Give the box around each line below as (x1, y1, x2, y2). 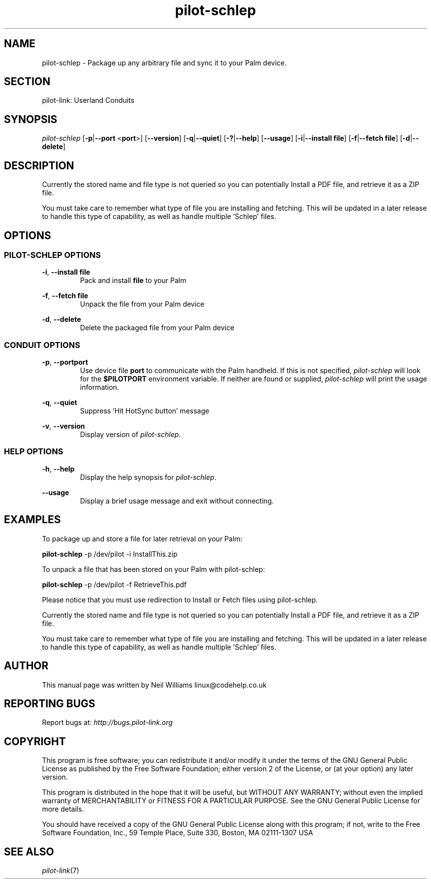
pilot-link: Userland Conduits (42, 96, 135, 105)
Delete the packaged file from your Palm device (80, 323, 235, 332)
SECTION (4, 75, 51, 88)
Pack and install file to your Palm (80, 276, 186, 285)
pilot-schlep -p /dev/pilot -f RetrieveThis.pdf (42, 580, 187, 589)
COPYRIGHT (4, 735, 66, 748)
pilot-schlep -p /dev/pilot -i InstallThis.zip (42, 549, 178, 558)
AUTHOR (4, 660, 49, 672)
